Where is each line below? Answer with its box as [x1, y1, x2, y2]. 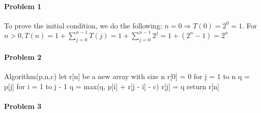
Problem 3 [4, 101, 42, 111]
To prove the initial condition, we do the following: [4, 20, 162, 30]
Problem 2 [4, 52, 42, 62]
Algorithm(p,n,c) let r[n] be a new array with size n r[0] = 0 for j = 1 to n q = [4, 71, 250, 82]
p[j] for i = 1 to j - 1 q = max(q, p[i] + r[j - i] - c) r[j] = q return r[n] [4, 81, 219, 92]
